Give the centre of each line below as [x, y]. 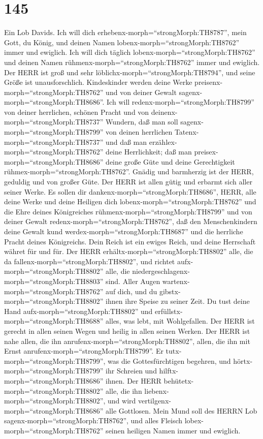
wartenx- [176, 281]
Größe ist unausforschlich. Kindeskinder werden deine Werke [98, 82]
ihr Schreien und [131, 371]
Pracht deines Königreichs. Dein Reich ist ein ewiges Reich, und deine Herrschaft [130, 241]
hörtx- [243, 360]
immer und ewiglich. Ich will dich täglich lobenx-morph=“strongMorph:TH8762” [130, 52]
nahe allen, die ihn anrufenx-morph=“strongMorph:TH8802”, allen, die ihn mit [127, 341]
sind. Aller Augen [133, 281]
